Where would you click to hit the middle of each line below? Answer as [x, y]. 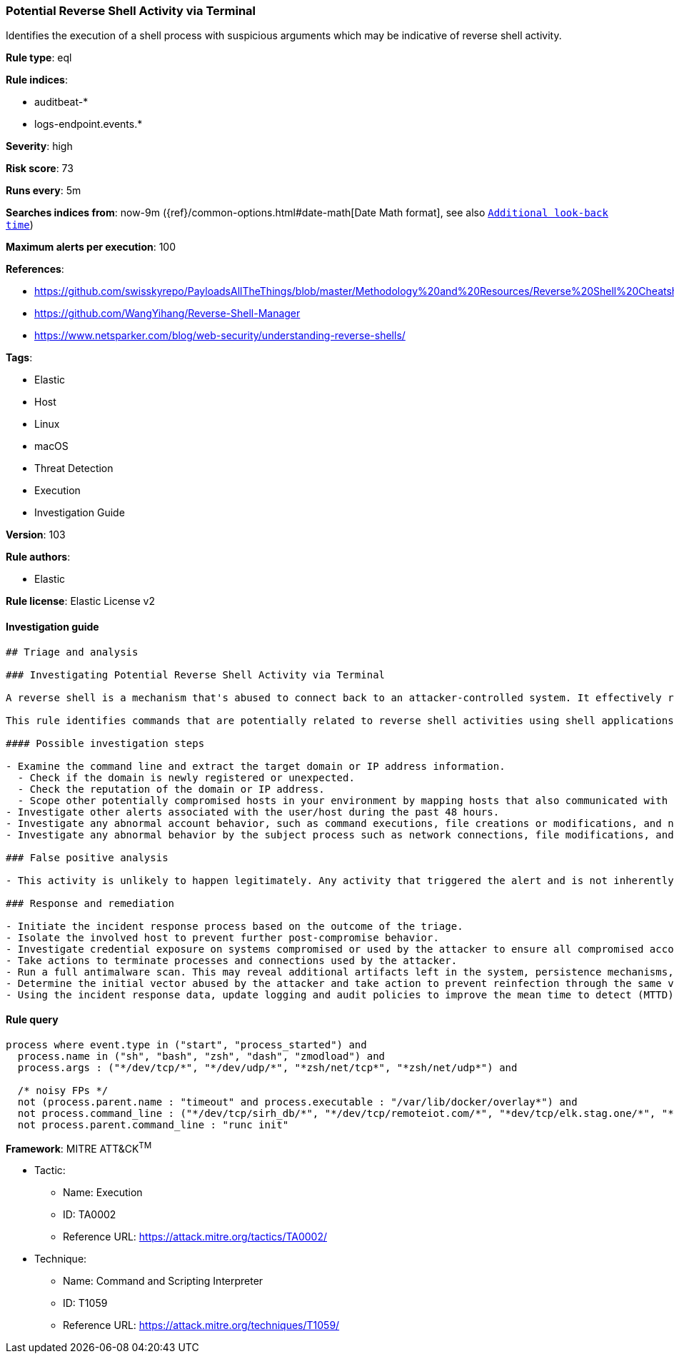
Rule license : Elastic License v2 [80, 601]
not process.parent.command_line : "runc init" [153, 1124]
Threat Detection [74, 468]
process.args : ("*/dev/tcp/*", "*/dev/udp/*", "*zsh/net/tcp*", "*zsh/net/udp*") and [267, 1067]
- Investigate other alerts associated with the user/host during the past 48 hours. [253, 812]
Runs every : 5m [44, 191]
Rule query [32, 1020]
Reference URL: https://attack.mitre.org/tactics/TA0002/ [195, 1237]
